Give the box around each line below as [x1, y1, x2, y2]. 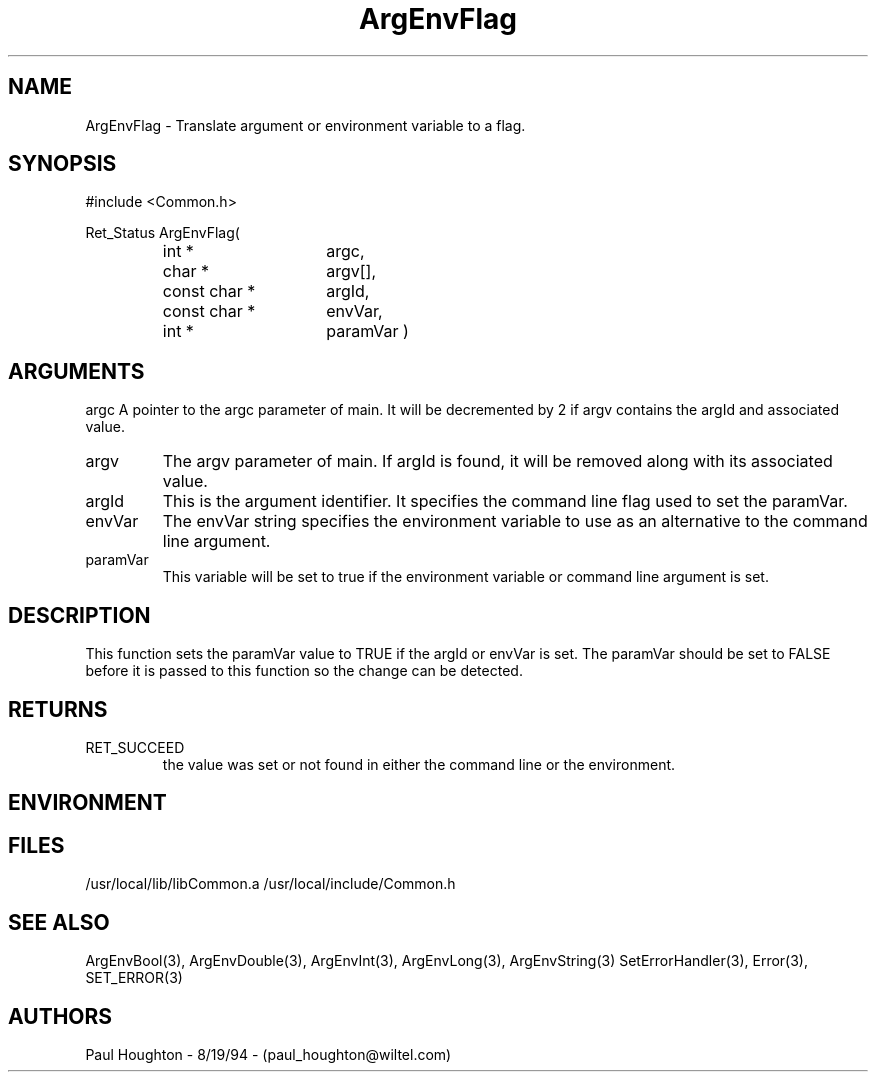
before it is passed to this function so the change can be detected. [85, 662, 523, 680]
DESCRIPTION [8, 602, 151, 628]
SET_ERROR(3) [85, 969, 183, 987]
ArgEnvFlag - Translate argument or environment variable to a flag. [85, 116, 526, 134]
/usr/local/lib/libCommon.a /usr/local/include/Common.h [85, 875, 456, 893]
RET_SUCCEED [85, 738, 185, 756]
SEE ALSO [8, 909, 110, 935]
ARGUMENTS [8, 358, 145, 384]
